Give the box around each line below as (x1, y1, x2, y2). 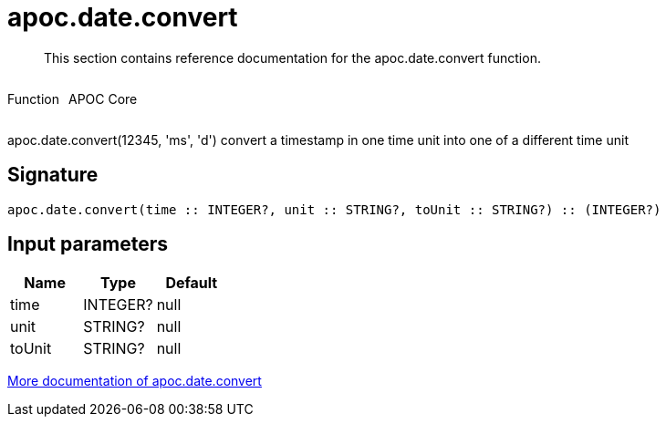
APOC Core (68, 90, 138, 107)
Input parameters (7, 233, 169, 256)
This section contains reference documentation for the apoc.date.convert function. (44, 49, 541, 66)
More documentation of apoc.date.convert (7, 373, 262, 389)
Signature (7, 163, 99, 187)
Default (165, 274, 218, 293)
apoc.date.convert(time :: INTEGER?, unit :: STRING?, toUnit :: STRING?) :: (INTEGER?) (7, 202, 661, 217)
